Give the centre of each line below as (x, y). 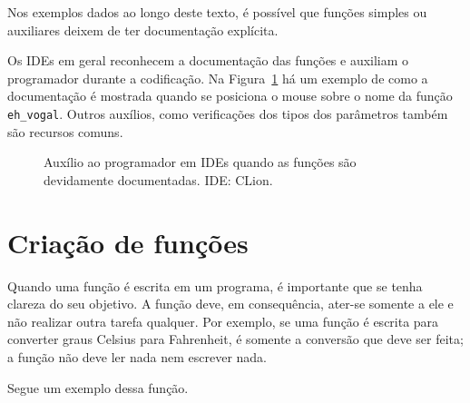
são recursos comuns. (65, 131)
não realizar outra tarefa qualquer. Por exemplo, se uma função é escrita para (223, 321)
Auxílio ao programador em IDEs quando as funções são (200, 162)
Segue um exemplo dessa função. (98, 387)
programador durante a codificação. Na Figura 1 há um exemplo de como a (218, 78)
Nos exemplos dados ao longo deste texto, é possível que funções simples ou (217, 12)
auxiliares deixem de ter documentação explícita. (143, 29)
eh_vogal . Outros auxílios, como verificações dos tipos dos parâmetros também (228, 113)
